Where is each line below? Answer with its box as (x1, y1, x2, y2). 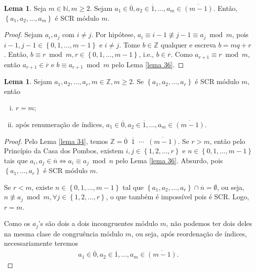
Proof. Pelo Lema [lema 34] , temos (4, 136, 108, 146)
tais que (4, 155, 28, 165)
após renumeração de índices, (15, 119, 104, 129)
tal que (123, 181, 144, 192)
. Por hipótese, (91, 29, 135, 40)
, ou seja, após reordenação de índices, (131, 228, 247, 238)
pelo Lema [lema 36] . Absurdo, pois (115, 155, 223, 165)
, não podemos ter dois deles (166, 218, 253, 228)
